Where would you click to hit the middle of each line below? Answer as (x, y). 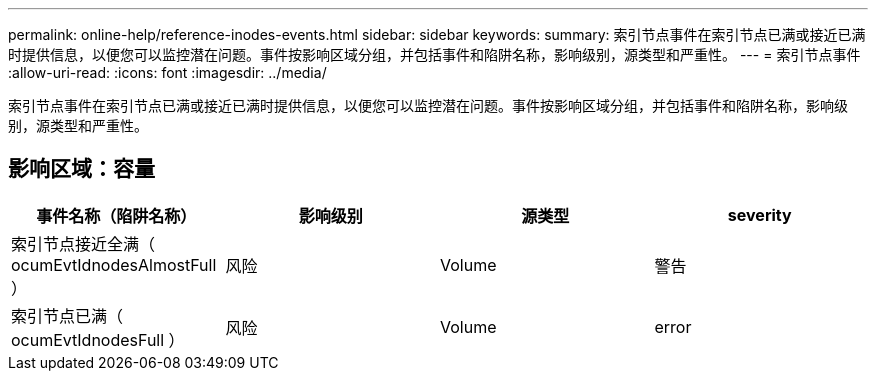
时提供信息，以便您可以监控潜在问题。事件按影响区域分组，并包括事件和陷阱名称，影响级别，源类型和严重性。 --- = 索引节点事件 (434, 54)
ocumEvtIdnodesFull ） (98, 339)
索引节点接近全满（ (83, 243)
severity (759, 214)
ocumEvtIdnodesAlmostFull (114, 264)
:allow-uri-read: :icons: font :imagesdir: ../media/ (167, 72)
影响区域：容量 (81, 169)
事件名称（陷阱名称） (116, 215)
